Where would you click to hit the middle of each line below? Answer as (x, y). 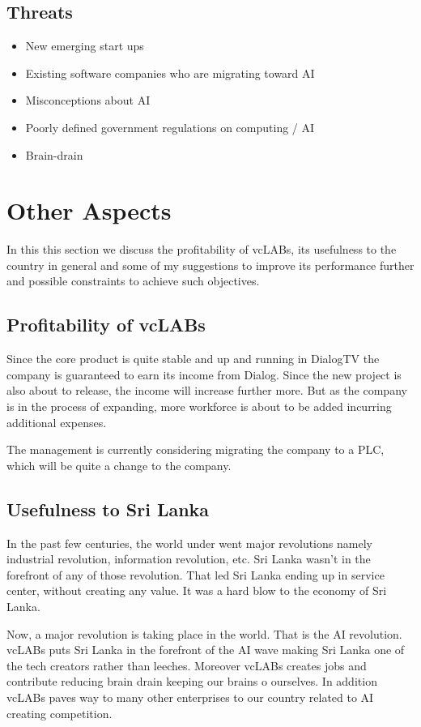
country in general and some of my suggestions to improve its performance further (210, 265)
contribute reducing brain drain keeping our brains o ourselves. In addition (192, 681)
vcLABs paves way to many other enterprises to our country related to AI (190, 697)
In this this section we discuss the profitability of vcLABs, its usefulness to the (202, 249)
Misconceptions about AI (88, 100)
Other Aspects (89, 210)
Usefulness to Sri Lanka (108, 509)
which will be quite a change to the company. (119, 465)
